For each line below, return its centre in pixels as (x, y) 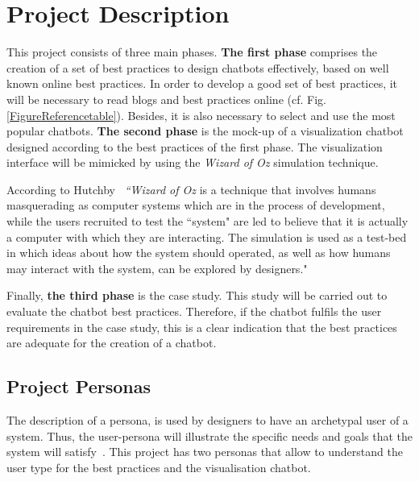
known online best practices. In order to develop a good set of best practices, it (202, 83)
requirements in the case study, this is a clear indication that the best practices (202, 327)
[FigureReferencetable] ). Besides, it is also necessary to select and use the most (201, 115)
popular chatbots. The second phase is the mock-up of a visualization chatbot (205, 131)
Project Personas (79, 386)
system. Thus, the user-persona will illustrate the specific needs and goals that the (209, 435)
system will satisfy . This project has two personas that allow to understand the (205, 452)
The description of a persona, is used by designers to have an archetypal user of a (207, 420)
